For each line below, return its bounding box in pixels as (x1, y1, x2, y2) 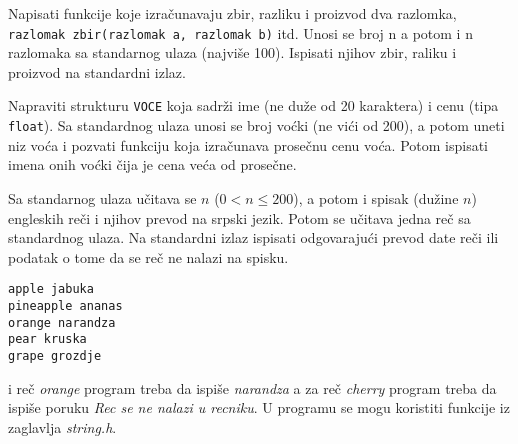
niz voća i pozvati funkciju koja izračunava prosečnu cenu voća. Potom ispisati (8, 134, 489, 155)
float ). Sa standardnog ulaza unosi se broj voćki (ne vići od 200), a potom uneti (8, 115, 505, 136)
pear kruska (8, 332, 87, 347)
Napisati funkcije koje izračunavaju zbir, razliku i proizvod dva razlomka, (8, 3, 457, 23)
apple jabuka (8, 282, 94, 297)
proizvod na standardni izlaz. (8, 61, 186, 82)
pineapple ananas (8, 298, 123, 313)
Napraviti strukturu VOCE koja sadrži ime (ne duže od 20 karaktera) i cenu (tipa (8, 95, 499, 116)
